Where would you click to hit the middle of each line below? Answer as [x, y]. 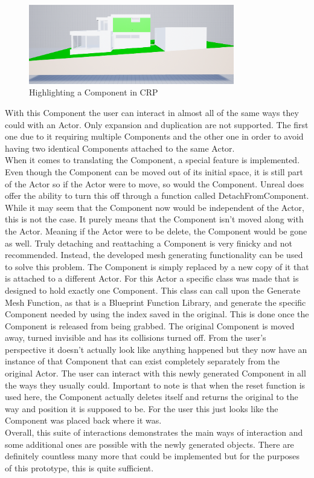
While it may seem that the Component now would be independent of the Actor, [155, 207]
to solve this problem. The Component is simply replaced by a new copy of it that [157, 266]
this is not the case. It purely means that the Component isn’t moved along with [154, 219]
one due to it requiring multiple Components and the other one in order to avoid [154, 136]
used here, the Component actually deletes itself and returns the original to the [152, 397]
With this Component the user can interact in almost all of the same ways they [152, 113]
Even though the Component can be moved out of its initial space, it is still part [154, 171]
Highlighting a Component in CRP [94, 92]
